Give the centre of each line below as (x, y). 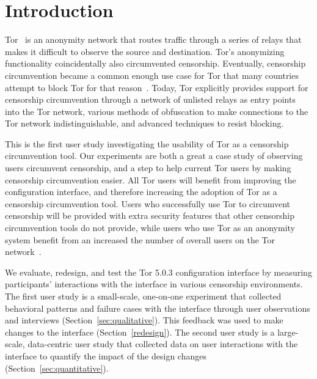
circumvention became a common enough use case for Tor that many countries (152, 75)
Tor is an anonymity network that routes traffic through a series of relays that (153, 39)
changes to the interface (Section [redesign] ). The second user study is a (140, 332)
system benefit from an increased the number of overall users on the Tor (140, 239)
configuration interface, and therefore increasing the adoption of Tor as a (141, 192)
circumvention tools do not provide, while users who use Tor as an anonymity (150, 228)
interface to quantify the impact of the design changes (106, 355)
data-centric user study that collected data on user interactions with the (163, 344)
